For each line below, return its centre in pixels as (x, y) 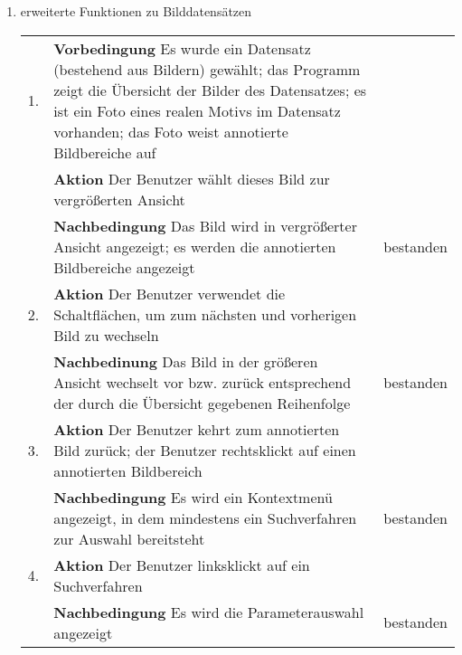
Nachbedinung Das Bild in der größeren (186, 361)
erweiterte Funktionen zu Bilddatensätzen (136, 11)
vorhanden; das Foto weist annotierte (171, 131)
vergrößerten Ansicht (119, 199)
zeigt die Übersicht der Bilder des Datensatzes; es (210, 90)
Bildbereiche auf (105, 152)
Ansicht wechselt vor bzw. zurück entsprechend (203, 382)
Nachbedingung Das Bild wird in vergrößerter (205, 225)
